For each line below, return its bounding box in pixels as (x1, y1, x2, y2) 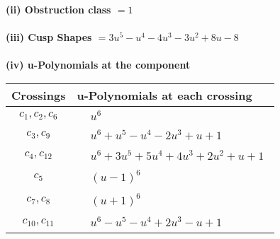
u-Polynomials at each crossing (77, 86, 252, 103)
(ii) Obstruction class (6, 2, 111, 16)
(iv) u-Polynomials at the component (6, 57, 191, 72)
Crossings (11, 86, 66, 103)
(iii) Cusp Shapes (6, 30, 92, 45)
